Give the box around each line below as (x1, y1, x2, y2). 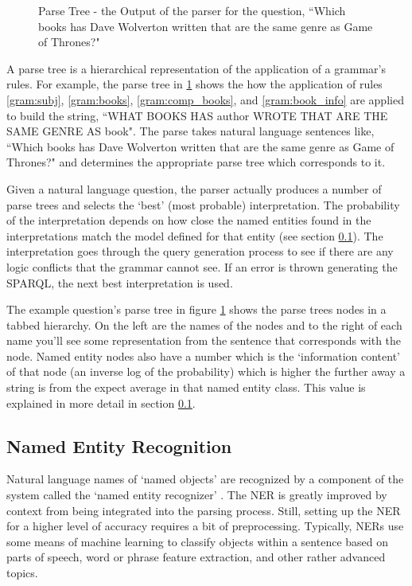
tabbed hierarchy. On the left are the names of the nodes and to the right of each (6, 316, 402, 333)
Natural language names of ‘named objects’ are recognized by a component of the (6, 471, 404, 487)
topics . (6, 565, 38, 581)
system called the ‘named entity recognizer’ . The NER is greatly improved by (6, 486, 387, 503)
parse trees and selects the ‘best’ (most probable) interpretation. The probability (6, 196, 400, 213)
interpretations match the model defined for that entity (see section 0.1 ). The (6, 227, 383, 244)
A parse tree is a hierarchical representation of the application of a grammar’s (6, 60, 386, 76)
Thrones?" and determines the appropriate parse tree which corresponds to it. (6, 154, 386, 170)
